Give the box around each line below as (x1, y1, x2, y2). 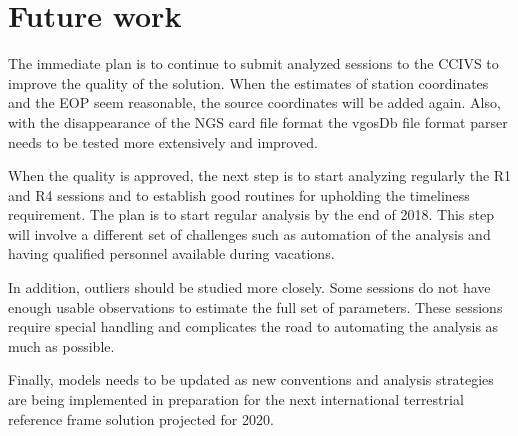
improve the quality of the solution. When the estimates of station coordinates (8, 72, 489, 93)
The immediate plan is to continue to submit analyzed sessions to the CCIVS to (8, 53, 499, 74)
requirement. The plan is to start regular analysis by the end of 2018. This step (8, 204, 494, 225)
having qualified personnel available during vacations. (8, 243, 335, 264)
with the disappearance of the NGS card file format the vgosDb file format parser (8, 111, 508, 132)
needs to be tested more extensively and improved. (8, 131, 318, 152)
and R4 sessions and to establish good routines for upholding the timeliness (8, 184, 470, 205)
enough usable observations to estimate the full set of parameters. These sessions (8, 296, 503, 317)
